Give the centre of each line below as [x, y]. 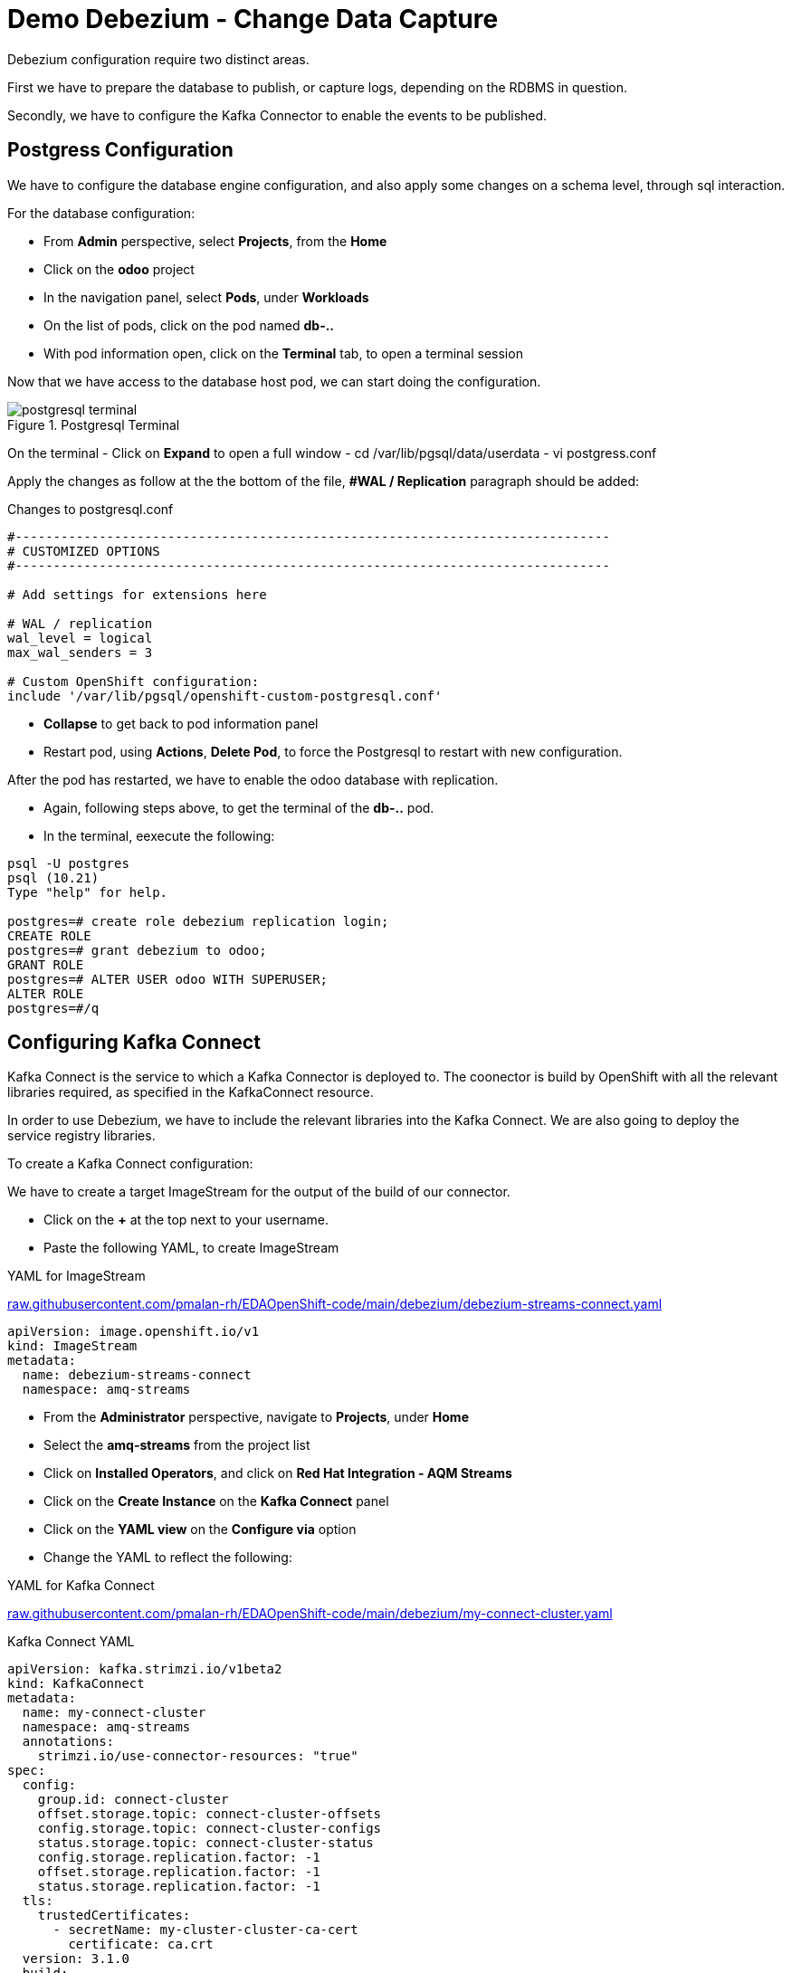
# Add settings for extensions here [137, 594]
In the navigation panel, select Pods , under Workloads [206, 297]
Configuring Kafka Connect [134, 1043]
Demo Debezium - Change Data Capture [253, 19]
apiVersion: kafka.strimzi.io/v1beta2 [145, 1669]
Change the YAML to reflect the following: [168, 1558]
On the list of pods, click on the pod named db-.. [189, 325]
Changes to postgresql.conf [91, 509]
